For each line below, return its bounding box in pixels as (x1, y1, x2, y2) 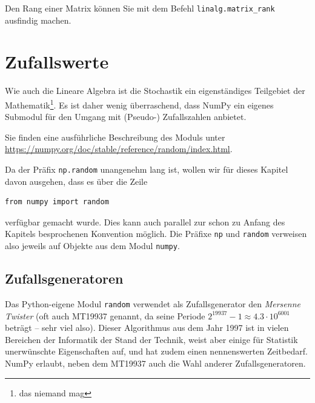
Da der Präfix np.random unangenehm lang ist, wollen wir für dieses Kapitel (5, 163, 288, 175)
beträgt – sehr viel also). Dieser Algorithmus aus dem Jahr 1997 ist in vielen (5, 321, 289, 334)
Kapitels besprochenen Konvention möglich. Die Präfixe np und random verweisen (5, 227, 307, 240)
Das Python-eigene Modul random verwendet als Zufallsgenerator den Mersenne (5, 297, 300, 310)
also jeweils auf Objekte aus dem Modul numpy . (5, 239, 180, 252)
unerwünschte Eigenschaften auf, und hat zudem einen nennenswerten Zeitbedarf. (5, 345, 308, 358)
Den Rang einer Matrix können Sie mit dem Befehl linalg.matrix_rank (5, 2, 275, 14)
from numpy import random (5, 198, 109, 207)
